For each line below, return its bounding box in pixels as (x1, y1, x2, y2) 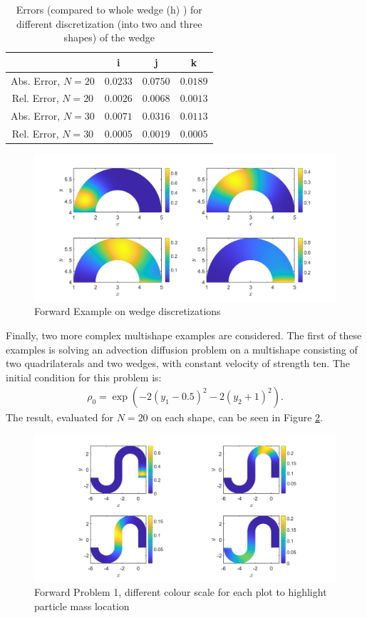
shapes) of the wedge (63, 30, 155, 45)
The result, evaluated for (6, 410, 114, 425)
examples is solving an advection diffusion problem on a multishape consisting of (6, 341, 358, 356)
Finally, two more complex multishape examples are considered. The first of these (6, 328, 362, 343)
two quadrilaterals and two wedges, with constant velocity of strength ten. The (6, 356, 351, 371)
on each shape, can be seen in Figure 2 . (151, 410, 324, 425)
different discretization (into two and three (16, 16, 202, 31)
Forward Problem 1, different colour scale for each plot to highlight (34, 584, 327, 599)
